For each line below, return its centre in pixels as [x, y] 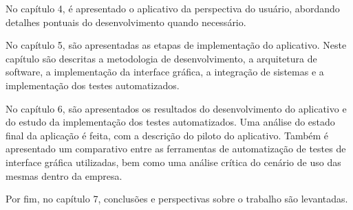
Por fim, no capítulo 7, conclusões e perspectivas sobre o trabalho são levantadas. [177, 199]
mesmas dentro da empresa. [64, 175]
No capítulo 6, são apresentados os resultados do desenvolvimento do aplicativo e [176, 108]
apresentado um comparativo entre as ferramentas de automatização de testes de [176, 149]
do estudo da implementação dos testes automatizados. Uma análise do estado [170, 122]
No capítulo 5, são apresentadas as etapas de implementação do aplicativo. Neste [176, 45]
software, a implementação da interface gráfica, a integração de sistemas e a [165, 72]
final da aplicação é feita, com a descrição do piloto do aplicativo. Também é [167, 135]
